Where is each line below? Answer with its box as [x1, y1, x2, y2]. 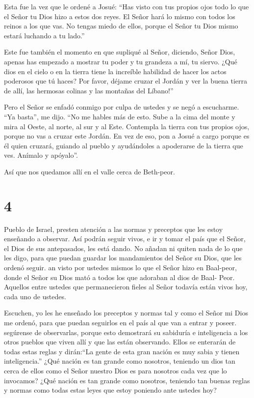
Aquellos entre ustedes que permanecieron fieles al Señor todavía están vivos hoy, [4, 282, 248, 292]
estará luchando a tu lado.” [4, 30, 85, 40]
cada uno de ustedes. [4, 291, 66, 301]
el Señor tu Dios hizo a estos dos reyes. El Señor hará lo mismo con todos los [4, 11, 235, 21]
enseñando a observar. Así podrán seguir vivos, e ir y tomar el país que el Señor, [4, 233, 246, 244]
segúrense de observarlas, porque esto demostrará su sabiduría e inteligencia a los [4, 327, 248, 337]
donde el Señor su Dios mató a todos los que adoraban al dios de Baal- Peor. [4, 272, 235, 282]
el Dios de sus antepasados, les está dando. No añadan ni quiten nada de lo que [4, 243, 243, 253]
